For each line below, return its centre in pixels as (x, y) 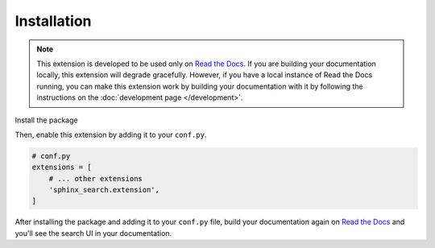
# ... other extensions (95, 178)
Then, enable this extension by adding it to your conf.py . (111, 134)
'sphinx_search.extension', (104, 190)
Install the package (46, 120)
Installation (53, 21)
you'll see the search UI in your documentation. (93, 233)
